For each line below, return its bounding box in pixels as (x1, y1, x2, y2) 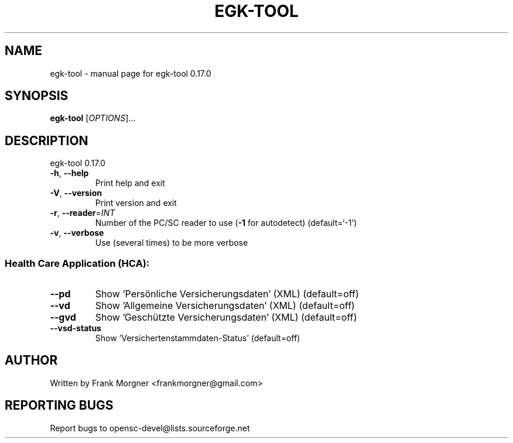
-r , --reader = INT (50, 208, 115, 218)
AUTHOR (5, 353, 58, 368)
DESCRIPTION (5, 133, 88, 148)
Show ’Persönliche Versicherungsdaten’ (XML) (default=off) (95, 288, 359, 300)
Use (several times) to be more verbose (95, 238, 248, 248)
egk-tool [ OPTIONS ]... (50, 113, 136, 123)
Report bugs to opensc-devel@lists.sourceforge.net (50, 423, 250, 433)
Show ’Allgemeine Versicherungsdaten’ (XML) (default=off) (95, 300, 355, 312)
